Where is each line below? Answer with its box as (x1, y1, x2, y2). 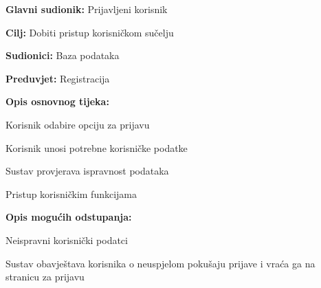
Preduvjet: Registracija (5, 71, 110, 85)
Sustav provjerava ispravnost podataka (5, 164, 169, 178)
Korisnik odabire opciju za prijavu (5, 117, 150, 131)
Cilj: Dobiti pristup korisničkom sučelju (5, 25, 174, 39)
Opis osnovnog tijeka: (5, 94, 109, 109)
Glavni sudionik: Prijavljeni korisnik (5, 2, 168, 16)
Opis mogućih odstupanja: (5, 210, 132, 224)
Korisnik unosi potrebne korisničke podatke (5, 140, 188, 155)
